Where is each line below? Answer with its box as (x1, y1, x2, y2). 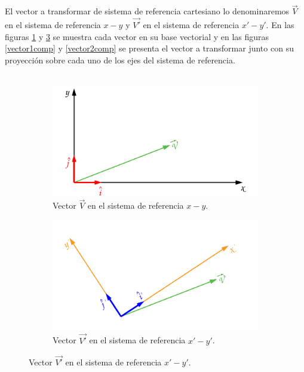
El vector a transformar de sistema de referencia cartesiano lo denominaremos (5, 5, 290, 17)
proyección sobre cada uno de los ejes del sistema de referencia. (5, 53, 235, 66)
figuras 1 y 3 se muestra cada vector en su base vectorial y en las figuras (5, 30, 269, 42)
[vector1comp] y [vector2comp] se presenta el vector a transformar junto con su (5, 42, 294, 54)
